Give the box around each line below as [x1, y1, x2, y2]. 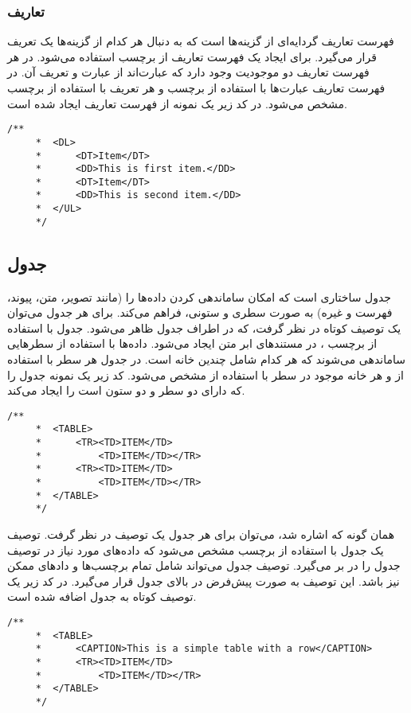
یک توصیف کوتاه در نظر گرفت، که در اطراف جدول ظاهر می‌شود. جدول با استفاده [7, 319, 401, 336]
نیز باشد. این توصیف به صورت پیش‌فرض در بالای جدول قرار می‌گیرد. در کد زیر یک [7, 572, 400, 589]
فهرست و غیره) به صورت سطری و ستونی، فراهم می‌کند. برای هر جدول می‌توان [7, 304, 393, 321]
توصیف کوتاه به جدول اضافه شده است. [7, 588, 197, 605]
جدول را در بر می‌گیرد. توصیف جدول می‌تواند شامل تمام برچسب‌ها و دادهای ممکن [7, 557, 401, 574]
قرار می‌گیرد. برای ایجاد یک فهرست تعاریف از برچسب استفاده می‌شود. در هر [7, 48, 377, 64]
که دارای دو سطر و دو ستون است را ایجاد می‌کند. [7, 382, 245, 399]
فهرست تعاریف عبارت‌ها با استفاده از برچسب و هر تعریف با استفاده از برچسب [7, 80, 386, 95]
